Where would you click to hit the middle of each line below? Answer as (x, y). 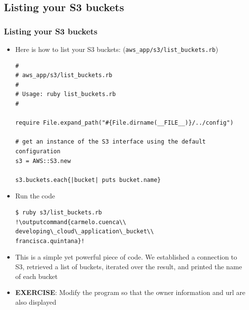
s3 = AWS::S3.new (43, 161)
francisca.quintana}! (50, 241)
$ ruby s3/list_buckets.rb (59, 212)
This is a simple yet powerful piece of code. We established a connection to (126, 257)
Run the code (35, 196)
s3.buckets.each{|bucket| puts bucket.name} (88, 180)
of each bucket (37, 276)
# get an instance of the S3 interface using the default (110, 142)
